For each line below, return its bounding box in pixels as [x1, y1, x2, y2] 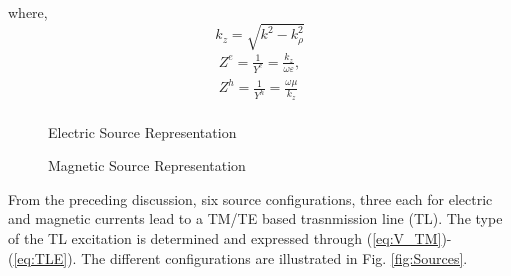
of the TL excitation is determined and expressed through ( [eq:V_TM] [8, 227, 442, 248]
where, [8, 2, 48, 22]
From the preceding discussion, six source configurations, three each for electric [8, 188, 493, 209]
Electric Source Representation [48, 121, 237, 142]
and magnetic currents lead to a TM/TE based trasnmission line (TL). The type [8, 208, 503, 229]
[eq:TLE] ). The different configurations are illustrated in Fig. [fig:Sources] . [13, 247, 468, 268]
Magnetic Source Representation [48, 155, 246, 176]
